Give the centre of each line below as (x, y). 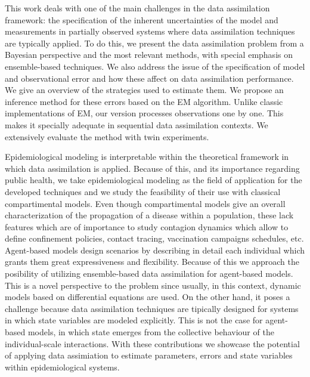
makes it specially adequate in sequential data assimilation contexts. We (137, 124)
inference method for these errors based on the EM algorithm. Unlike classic (144, 101)
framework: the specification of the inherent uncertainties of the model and (142, 19)
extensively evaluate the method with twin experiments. (107, 136)
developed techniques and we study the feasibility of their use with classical (143, 191)
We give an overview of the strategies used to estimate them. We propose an (144, 90)
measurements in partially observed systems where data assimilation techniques (150, 31)
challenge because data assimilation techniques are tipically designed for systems (152, 308)
